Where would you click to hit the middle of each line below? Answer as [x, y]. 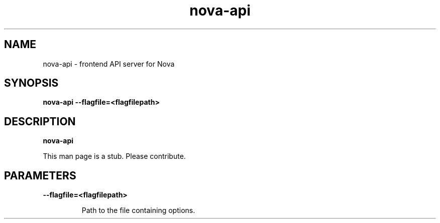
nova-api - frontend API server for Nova [109, 64]
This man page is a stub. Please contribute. [114, 156]
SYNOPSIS [31, 83]
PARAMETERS [40, 175]
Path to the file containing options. [138, 210]
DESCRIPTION [40, 121]
